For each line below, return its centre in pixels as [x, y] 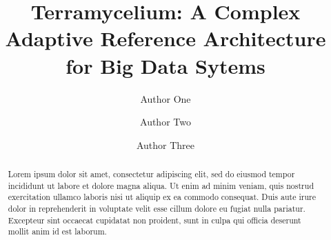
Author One [165, 98]
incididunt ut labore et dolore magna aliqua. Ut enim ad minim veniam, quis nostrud [161, 185]
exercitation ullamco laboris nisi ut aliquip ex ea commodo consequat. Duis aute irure [162, 197]
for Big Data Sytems [165, 65]
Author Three [165, 144]
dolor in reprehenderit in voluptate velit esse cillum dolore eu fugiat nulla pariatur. [157, 209]
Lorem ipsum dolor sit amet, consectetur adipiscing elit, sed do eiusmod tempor [151, 174]
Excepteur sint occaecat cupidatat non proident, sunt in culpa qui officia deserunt [154, 220]
